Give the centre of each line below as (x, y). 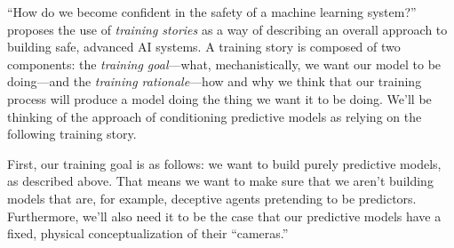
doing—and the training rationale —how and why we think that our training (215, 81)
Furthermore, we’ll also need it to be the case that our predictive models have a (224, 216)
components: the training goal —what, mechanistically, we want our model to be (224, 64)
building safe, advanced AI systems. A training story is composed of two (204, 47)
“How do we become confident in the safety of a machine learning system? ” (212, 12)
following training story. (72, 134)
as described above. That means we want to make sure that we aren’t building (220, 181)
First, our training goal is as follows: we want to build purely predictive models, (224, 163)
